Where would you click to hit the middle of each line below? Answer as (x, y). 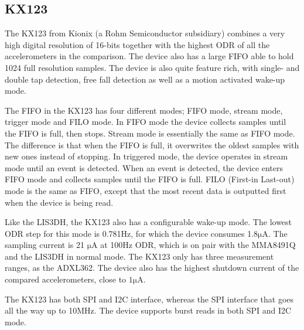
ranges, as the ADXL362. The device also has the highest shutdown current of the (152, 268)
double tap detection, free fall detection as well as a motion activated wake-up (145, 79)
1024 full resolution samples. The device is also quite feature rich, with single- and (152, 67)
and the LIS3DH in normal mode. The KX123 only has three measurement (139, 256)
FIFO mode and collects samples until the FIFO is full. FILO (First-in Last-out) (150, 179)
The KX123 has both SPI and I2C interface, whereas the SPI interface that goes (149, 299)
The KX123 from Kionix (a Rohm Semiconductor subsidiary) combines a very (145, 33)
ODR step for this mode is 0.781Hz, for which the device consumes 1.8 (131, 233)
